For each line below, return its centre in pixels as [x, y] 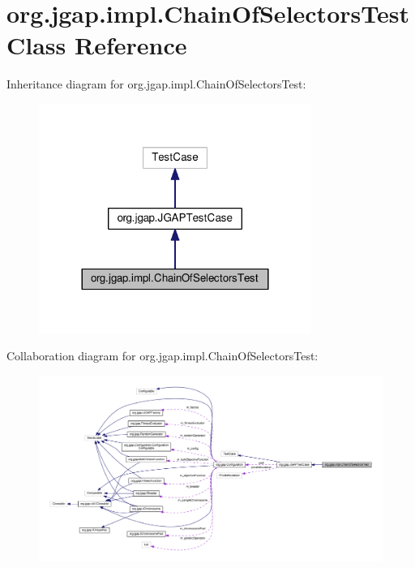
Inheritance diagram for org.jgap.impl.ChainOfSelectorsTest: [156, 84]
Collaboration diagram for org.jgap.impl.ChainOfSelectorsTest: [163, 356]
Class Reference [97, 45]
